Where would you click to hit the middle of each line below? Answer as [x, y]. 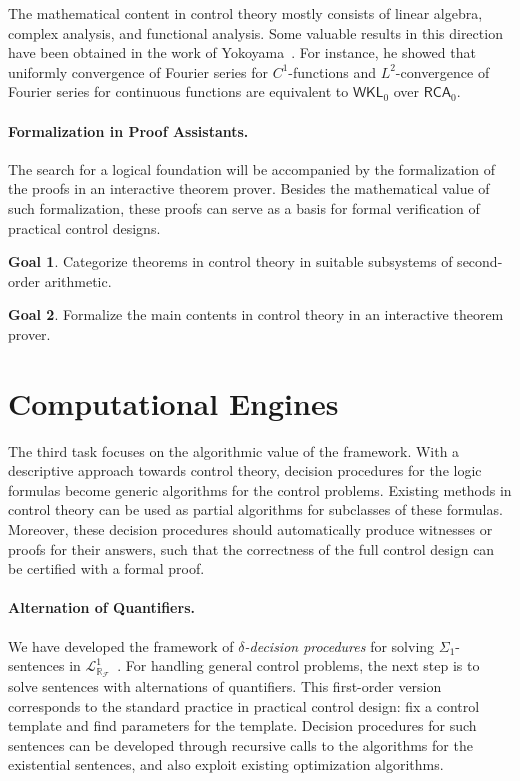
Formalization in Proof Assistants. [128, 130]
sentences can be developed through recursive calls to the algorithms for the [240, 744]
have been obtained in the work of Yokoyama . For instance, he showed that [242, 52]
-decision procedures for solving [339, 645]
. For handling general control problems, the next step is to [298, 665]
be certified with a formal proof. [106, 568]
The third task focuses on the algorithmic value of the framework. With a [234, 450]
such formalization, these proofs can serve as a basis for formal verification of [244, 207]
